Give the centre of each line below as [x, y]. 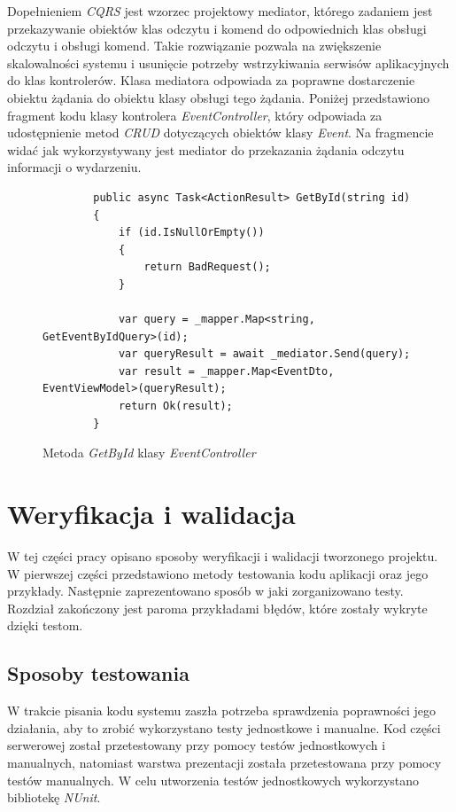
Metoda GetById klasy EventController [149, 453]
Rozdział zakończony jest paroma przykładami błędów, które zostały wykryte [217, 608]
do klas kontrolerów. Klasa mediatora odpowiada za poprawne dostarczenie [211, 80]
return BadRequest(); [207, 267]
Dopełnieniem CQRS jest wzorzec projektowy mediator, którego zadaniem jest [220, 11]
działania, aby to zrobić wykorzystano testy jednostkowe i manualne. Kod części [224, 727]
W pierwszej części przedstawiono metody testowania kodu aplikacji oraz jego [218, 573]
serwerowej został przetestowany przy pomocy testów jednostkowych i [197, 745]
